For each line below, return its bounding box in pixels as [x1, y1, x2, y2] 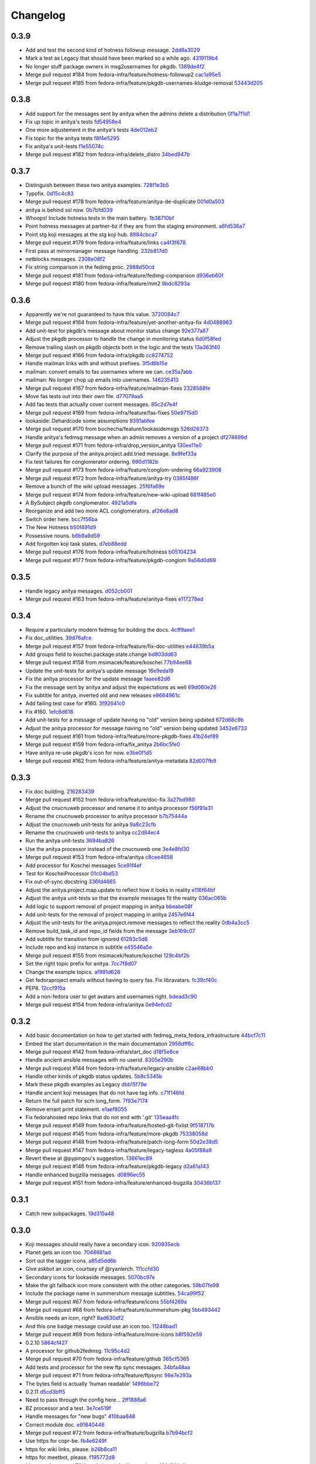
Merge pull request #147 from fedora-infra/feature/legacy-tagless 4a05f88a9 [25, 1147, 212, 1154]
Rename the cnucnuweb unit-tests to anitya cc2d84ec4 [25, 829, 160, 836]
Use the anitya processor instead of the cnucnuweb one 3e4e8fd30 [25, 845, 190, 852]
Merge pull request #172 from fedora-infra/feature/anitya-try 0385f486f [25, 474, 199, 481]
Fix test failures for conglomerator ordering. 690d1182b [25, 459, 159, 466]
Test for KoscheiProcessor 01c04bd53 [25, 870, 118, 877]
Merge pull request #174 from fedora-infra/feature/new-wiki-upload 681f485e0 [25, 491, 217, 498]
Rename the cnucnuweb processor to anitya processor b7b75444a [25, 813, 187, 820]
